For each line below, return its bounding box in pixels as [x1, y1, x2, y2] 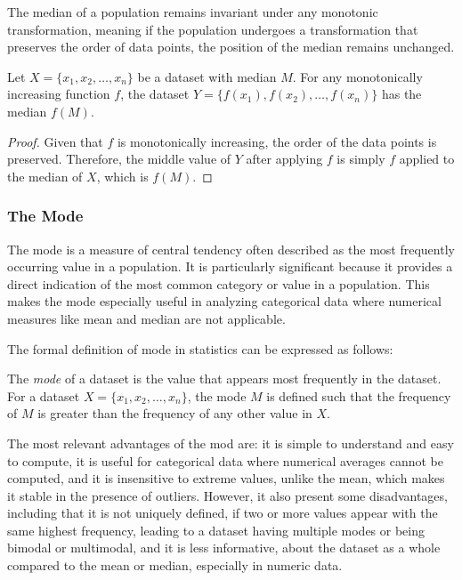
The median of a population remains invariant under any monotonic [7, 3, 378, 20]
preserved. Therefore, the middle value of [7, 149, 231, 168]
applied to [399, 149, 455, 168]
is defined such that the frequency [266, 386, 451, 405]
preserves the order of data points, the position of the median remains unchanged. [7, 37, 455, 56]
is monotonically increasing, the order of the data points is [117, 132, 437, 150]
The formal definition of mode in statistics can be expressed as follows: [7, 339, 393, 358]
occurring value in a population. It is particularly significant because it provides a [7, 257, 453, 276]
